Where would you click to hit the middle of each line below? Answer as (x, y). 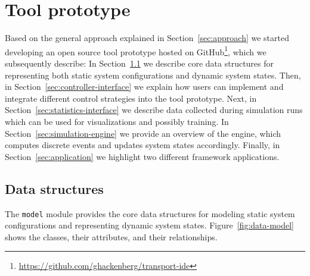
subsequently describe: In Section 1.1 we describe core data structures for (139, 63)
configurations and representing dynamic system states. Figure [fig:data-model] (150, 225)
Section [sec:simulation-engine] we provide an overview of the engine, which (143, 133)
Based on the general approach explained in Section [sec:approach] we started (147, 38)
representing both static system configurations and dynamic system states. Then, (153, 75)
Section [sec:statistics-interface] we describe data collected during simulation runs (154, 110)
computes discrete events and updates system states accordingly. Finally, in (142, 145)
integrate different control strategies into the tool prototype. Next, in (131, 98)
